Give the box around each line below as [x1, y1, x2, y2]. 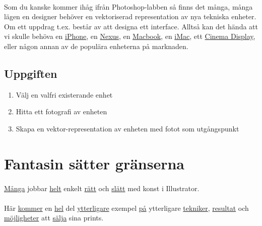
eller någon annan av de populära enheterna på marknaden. [4, 40, 188, 51]
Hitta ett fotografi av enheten [16, 106, 107, 117]
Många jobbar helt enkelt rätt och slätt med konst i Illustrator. [4, 183, 200, 193]
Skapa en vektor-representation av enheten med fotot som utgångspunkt [16, 123, 239, 133]
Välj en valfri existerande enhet [16, 89, 113, 100]
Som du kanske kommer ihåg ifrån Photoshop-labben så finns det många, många [4, 1, 253, 12]
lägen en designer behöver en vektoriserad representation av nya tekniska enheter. [4, 11, 256, 22]
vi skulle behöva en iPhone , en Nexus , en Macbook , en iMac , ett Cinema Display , [4, 31, 255, 41]
